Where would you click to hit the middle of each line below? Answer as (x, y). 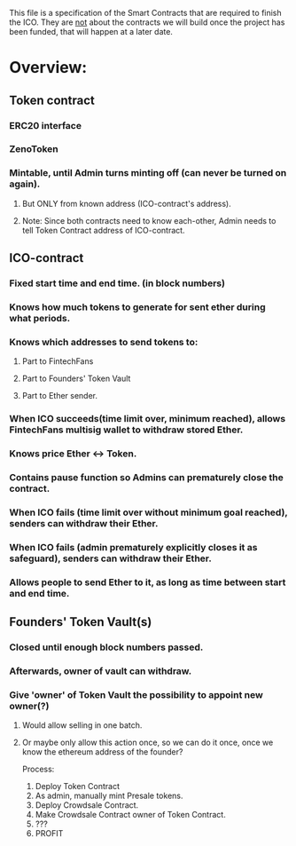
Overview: (48, 68)
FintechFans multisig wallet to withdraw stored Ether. (126, 430)
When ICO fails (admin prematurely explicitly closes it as (133, 547)
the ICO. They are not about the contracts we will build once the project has (147, 22)
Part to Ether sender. (60, 396)
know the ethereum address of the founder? (102, 752)
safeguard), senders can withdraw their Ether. (111, 558)
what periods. (40, 318)
